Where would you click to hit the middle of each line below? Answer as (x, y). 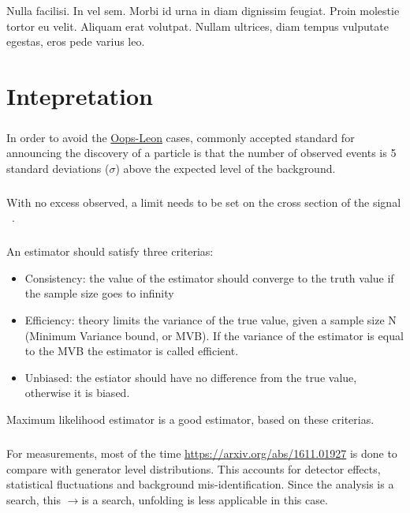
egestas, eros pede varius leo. (76, 41)
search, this (34, 499)
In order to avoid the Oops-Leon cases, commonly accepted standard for (181, 137)
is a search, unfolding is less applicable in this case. (205, 499)
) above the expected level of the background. (225, 168)
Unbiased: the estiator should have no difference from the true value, (191, 377)
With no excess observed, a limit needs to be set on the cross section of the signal (204, 202)
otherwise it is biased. (77, 393)
